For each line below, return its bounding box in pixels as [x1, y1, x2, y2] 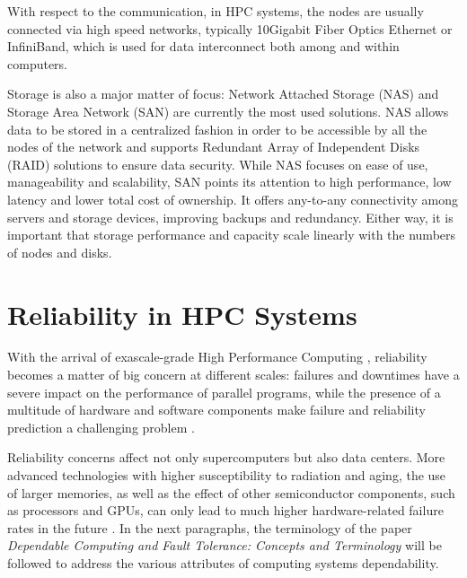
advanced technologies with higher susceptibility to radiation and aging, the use [7, 466, 446, 484]
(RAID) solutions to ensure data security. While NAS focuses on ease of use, [7, 154, 428, 173]
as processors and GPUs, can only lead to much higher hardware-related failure [7, 501, 444, 520]
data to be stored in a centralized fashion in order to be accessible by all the [7, 119, 427, 138]
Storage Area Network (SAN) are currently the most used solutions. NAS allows [7, 101, 449, 120]
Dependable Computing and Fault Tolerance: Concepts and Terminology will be [7, 536, 442, 555]
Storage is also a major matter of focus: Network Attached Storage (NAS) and [7, 84, 439, 103]
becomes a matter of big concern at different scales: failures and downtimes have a [7, 365, 460, 384]
